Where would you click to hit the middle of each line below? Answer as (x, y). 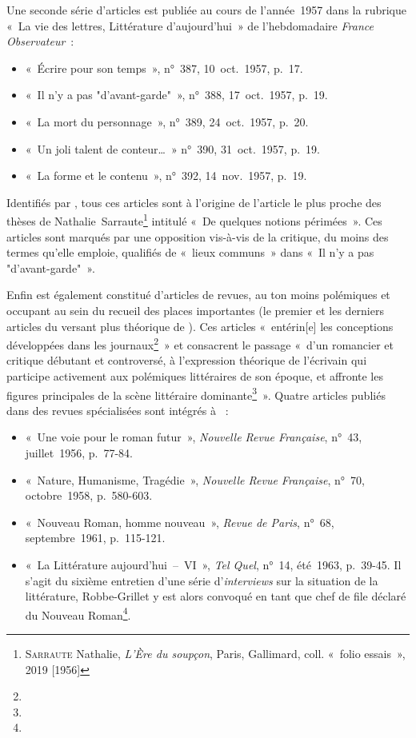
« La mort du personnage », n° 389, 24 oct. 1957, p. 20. (167, 121)
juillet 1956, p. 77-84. (79, 453)
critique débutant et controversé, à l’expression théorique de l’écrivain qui (187, 360)
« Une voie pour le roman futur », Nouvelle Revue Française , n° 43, (194, 437)
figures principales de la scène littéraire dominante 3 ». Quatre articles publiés (196, 393)
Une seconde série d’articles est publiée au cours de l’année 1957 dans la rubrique (206, 10)
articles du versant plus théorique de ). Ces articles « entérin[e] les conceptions (200, 326)
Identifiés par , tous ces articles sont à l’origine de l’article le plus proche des (194, 202)
